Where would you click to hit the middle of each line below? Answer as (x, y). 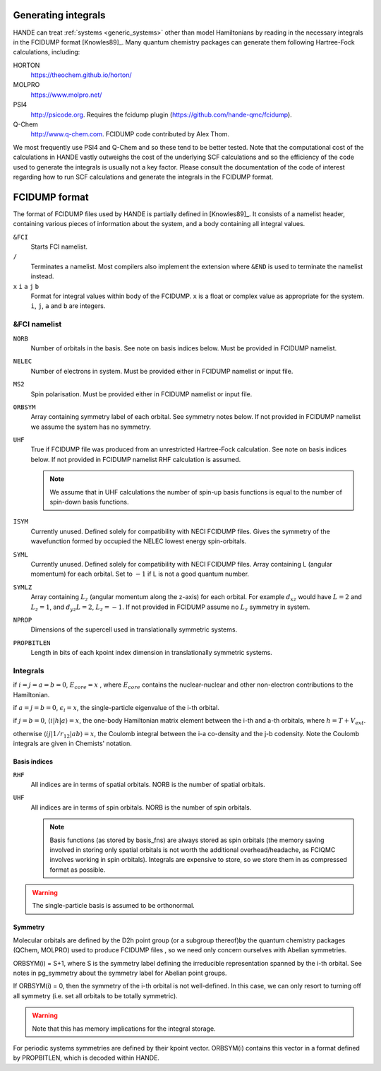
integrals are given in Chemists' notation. (72, 744)
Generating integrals (59, 15)
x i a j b (26, 286)
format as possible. (78, 870)
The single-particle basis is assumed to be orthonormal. (114, 906)
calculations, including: (47, 52)
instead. (42, 276)
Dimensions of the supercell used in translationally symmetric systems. (134, 629)
